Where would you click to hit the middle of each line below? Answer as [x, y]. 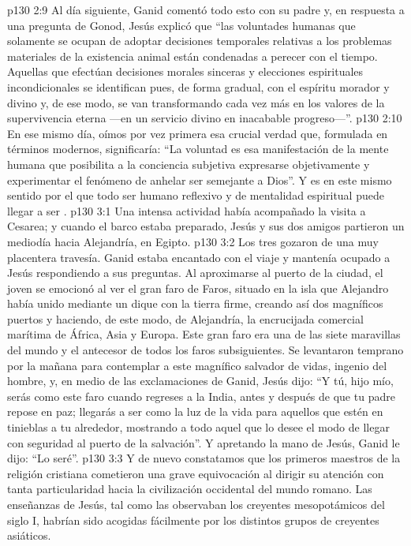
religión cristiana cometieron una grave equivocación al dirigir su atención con [196, 473]
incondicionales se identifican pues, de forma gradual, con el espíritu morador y [198, 86]
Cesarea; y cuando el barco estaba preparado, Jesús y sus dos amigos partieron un [206, 226]
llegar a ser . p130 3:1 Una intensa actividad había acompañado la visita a [187, 210]
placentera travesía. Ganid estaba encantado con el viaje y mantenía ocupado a [199, 257]
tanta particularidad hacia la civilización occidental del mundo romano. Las [190, 489]
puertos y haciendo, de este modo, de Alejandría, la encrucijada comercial [185, 318]
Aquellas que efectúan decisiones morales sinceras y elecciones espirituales [185, 71]
